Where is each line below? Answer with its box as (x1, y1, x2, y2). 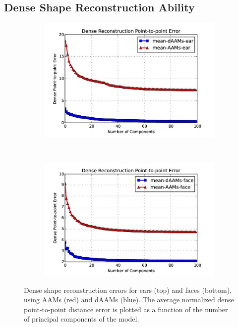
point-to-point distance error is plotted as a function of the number (24, 304, 228, 314)
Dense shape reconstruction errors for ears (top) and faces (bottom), (24, 284, 232, 295)
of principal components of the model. (24, 314, 139, 324)
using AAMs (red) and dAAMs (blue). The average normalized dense (24, 294, 234, 305)
